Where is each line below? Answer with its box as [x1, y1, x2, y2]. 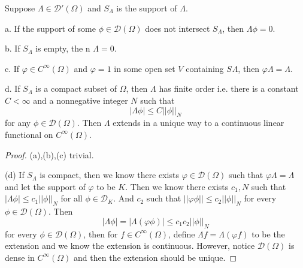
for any [5, 116, 31, 129]
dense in [5, 251, 35, 263]
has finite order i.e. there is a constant [159, 82, 299, 95]
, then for [83, 227, 118, 240]
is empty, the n [35, 42, 90, 55]
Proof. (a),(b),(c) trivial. [5, 148, 94, 161]
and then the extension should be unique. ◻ [74, 251, 237, 263]
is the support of [116, 2, 177, 14]
